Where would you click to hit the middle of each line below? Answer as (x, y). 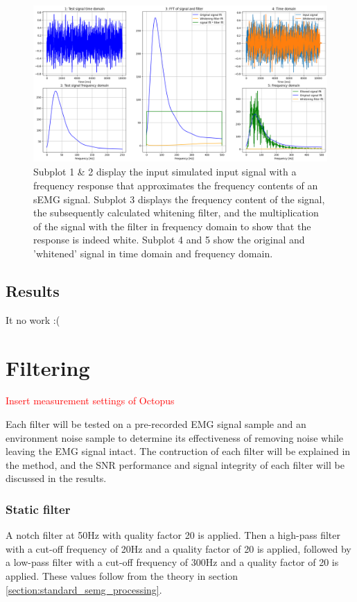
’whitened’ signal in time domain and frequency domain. (153, 253)
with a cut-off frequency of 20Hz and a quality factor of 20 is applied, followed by (178, 548)
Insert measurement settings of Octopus (90, 401)
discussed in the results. (56, 478)
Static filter (38, 509)
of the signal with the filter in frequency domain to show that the (172, 226)
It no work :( (33, 319)
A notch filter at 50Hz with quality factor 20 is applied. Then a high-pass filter (173, 535)
